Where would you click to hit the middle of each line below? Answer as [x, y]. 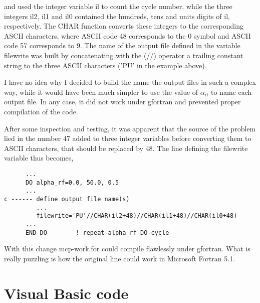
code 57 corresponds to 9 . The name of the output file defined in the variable [122, 45]
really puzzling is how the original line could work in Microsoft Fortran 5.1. [120, 258]
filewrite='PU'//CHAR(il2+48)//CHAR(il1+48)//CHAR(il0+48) [137, 216]
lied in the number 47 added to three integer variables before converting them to [128, 138]
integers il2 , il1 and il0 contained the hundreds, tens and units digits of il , [117, 16]
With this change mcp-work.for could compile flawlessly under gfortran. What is [127, 249]
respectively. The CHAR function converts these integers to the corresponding [124, 26]
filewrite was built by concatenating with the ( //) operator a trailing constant [124, 55]
